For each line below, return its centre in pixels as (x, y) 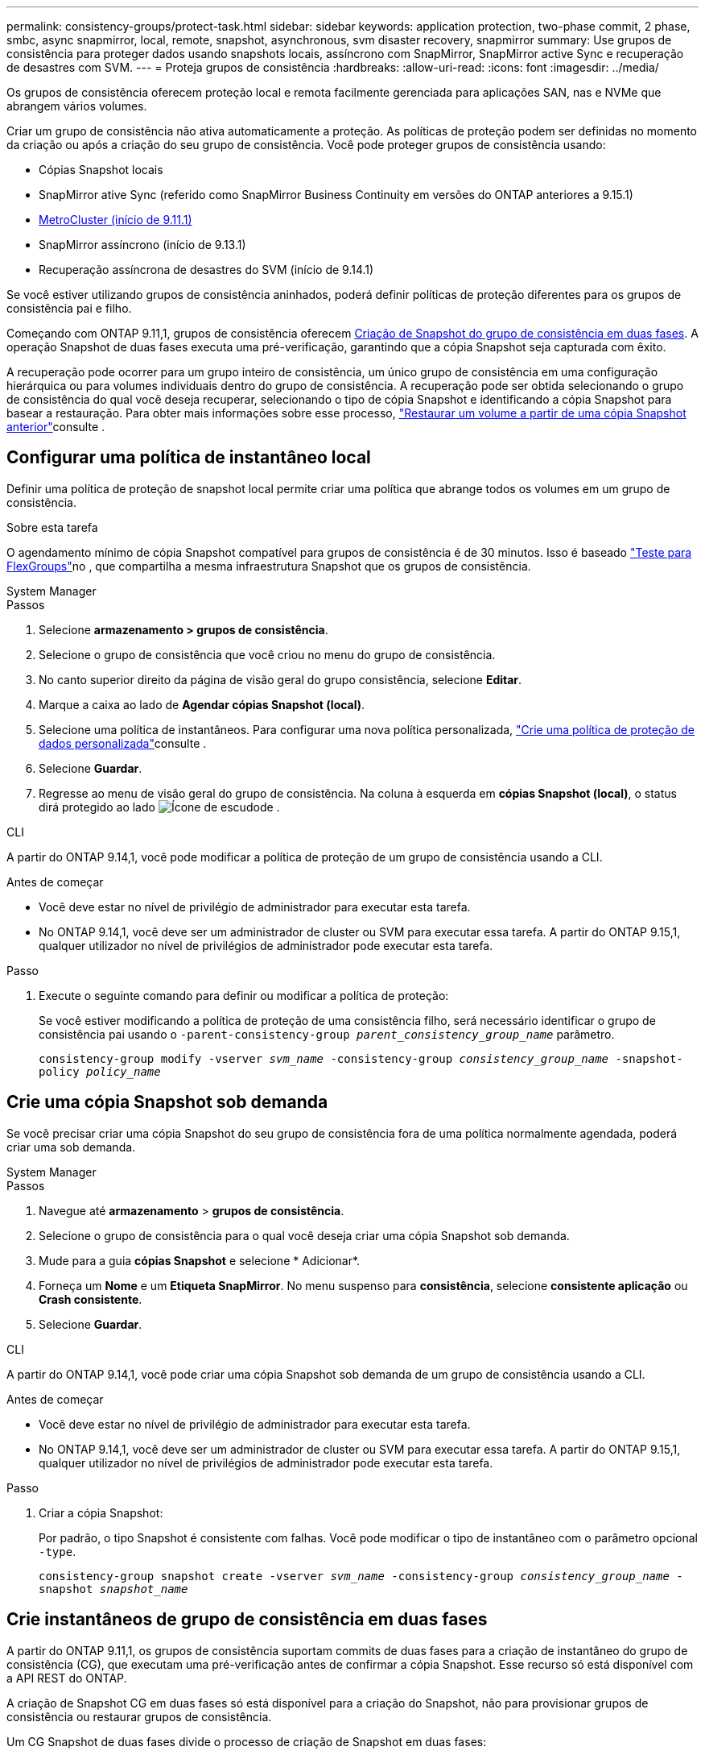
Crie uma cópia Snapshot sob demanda (167, 1102)
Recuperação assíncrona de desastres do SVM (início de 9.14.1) (206, 270)
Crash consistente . (91, 1299)
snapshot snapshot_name (113, 1589)
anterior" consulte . (56, 427)
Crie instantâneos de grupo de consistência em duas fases (247, 1620)
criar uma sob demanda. (71, 1147)
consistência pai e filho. (69, 308)
